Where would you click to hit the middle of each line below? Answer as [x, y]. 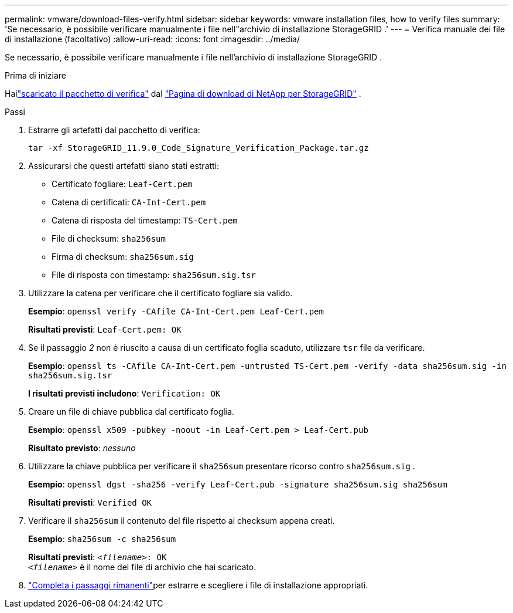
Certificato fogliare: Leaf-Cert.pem [122, 184]
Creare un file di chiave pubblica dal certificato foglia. [131, 412]
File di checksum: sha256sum [109, 238]
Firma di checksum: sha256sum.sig [123, 257]
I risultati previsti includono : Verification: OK [124, 393]
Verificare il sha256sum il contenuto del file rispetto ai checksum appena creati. [182, 521]
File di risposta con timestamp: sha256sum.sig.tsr [154, 275]
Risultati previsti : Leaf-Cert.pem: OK [105, 329]
